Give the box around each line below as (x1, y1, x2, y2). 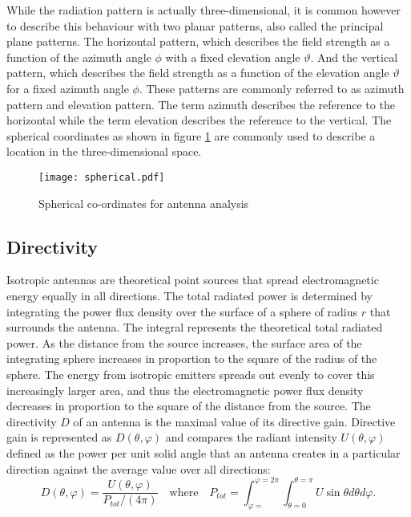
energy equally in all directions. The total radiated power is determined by (6, 287, 373, 303)
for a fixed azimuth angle (6, 79, 129, 96)
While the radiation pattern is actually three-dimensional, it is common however (6, 2, 401, 18)
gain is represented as (6, 429, 112, 446)
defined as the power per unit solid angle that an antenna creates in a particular (6, 444, 401, 461)
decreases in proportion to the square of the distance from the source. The (6, 397, 371, 414)
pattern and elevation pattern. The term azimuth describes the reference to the (6, 96, 395, 112)
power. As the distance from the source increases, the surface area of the (6, 334, 362, 351)
